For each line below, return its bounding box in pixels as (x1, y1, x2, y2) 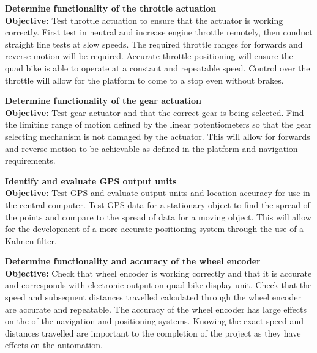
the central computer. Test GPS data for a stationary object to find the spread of (5, 198, 310, 211)
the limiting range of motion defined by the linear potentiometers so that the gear (5, 118, 312, 131)
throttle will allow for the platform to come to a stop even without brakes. (5, 73, 284, 86)
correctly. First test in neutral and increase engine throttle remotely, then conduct (5, 26, 313, 38)
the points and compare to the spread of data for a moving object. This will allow (5, 210, 311, 223)
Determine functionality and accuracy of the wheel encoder (5, 255, 261, 267)
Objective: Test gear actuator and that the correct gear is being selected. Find (5, 106, 304, 118)
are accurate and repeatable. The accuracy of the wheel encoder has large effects (5, 302, 307, 315)
